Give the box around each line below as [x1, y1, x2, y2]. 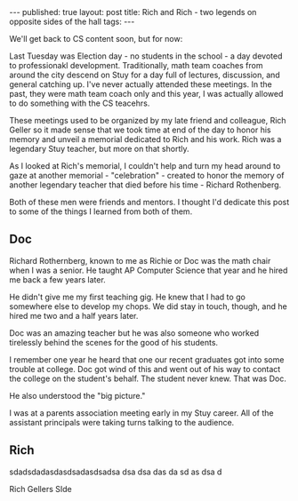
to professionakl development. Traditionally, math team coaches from [9, 60, 263, 70]
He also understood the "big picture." [9, 390, 146, 401]
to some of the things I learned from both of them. [9, 206, 193, 217]
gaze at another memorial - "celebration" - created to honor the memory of [9, 171, 285, 180]
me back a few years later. [9, 274, 107, 285]
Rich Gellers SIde [9, 483, 73, 494]
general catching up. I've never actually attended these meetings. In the [9, 79, 273, 90]
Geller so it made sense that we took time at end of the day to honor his [9, 124, 271, 135]
